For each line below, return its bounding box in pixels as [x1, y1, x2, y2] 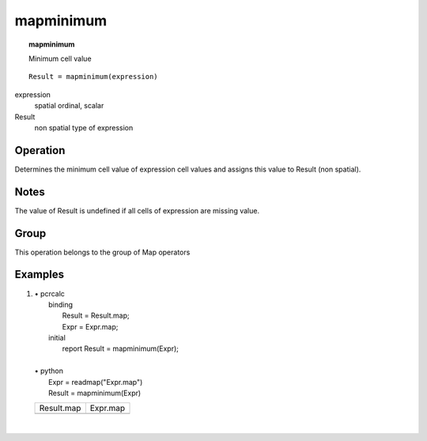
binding [48, 300, 74, 309]
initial [48, 333, 66, 343]
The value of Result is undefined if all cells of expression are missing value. [14, 205, 260, 215]
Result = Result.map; [62, 311, 130, 320]
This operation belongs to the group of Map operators [14, 247, 191, 257]
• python [34, 366, 63, 375]
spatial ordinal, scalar [34, 101, 104, 111]
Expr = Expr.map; [62, 322, 119, 331]
